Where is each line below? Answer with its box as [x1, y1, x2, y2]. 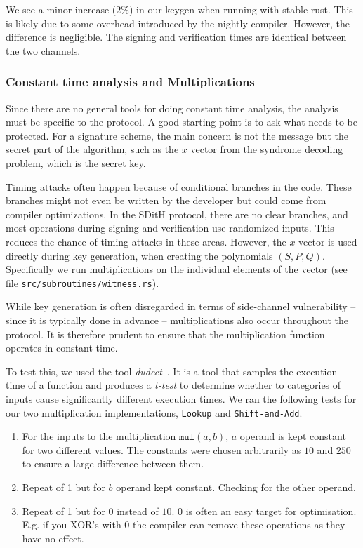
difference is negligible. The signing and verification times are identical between [6, 29, 347, 44]
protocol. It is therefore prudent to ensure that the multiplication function [6, 326, 325, 341]
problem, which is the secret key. [6, 155, 146, 170]
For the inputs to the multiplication [22, 429, 176, 443]
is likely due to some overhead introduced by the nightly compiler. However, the [6, 15, 350, 30]
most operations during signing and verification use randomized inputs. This [6, 220, 334, 235]
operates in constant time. [6, 340, 118, 355]
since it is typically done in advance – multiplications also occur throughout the [6, 312, 349, 327]
